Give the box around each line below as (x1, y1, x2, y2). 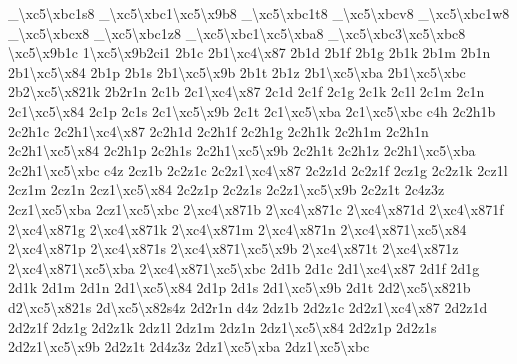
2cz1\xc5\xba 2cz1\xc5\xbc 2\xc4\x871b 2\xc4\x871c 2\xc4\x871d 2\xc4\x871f (8, 198, 504, 219)
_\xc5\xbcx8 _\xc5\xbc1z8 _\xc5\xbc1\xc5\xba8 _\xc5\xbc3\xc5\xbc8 (8, 22, 466, 43)
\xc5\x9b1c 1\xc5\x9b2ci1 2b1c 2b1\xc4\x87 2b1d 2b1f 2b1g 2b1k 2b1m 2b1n (8, 42, 491, 63)
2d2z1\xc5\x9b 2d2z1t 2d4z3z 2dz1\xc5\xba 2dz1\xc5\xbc (8, 336, 370, 357)
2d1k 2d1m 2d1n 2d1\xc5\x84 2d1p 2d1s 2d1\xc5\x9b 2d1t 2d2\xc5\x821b (8, 277, 471, 298)
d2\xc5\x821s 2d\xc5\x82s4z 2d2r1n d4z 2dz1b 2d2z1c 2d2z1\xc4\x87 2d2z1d (8, 296, 488, 317)
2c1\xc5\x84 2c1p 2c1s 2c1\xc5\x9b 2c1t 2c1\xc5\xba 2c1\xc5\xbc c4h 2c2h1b (8, 100, 496, 121)
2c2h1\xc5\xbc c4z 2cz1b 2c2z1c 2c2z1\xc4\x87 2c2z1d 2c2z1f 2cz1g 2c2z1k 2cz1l (8, 159, 508, 180)
